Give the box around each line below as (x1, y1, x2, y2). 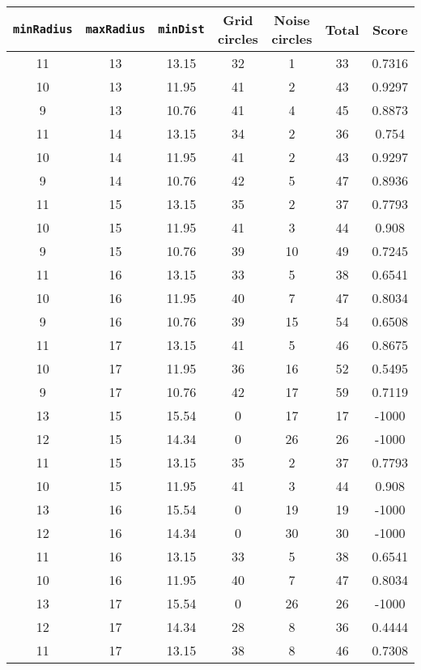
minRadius (13, 23, 73, 36)
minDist (158, 23, 205, 36)
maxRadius (85, 23, 146, 36)
